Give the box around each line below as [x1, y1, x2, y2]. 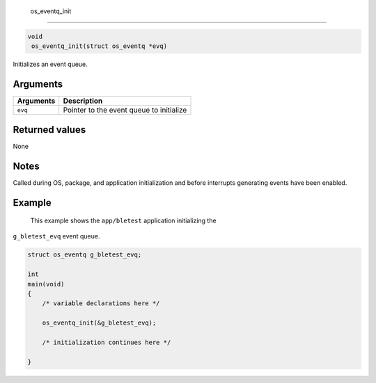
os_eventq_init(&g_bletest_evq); [42, 319, 157, 327]
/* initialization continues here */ [42, 338, 171, 346]
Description [63, 96, 103, 106]
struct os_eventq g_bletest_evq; [27, 251, 142, 259]
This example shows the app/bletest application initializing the [30, 216, 217, 225]
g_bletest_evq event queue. [13, 232, 100, 241]
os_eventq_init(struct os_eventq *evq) [31, 42, 167, 50]
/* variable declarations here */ [42, 300, 160, 307]
